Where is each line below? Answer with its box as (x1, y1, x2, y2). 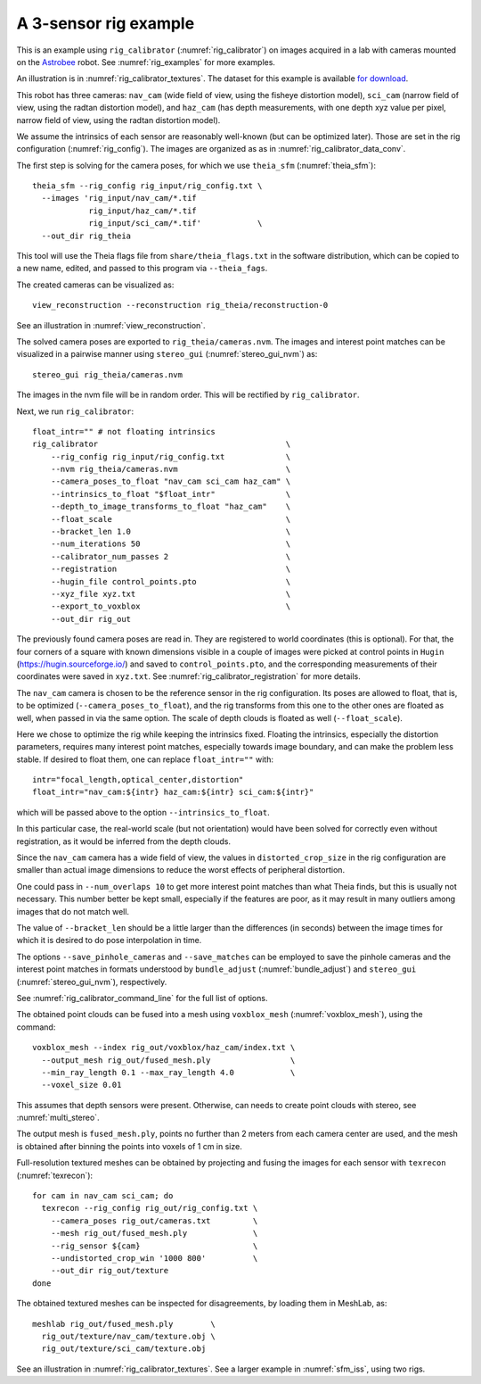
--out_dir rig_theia (41, 230, 132, 241)
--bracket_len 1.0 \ (50, 526, 291, 537)
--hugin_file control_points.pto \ (50, 576, 291, 586)
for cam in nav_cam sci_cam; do (32, 1191, 174, 1201)
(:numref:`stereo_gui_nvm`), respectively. (16, 976, 167, 987)
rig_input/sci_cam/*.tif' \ (88, 219, 263, 228)
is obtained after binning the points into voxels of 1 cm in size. (16, 1140, 242, 1151)
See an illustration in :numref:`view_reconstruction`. (16, 319, 206, 330)
